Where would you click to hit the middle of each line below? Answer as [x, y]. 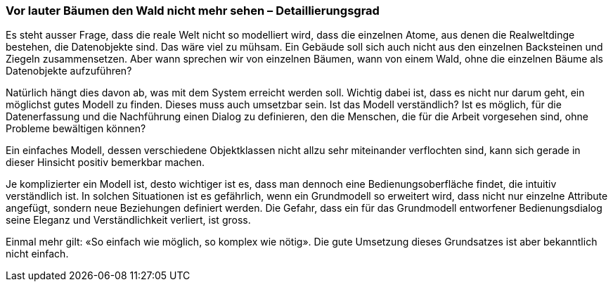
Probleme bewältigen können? [76, 129]
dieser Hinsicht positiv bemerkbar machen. [105, 162]
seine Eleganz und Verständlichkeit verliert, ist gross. [128, 220]
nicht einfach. [37, 254]
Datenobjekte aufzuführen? [69, 71]
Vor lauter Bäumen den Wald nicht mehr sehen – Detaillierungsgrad [193, 11]
